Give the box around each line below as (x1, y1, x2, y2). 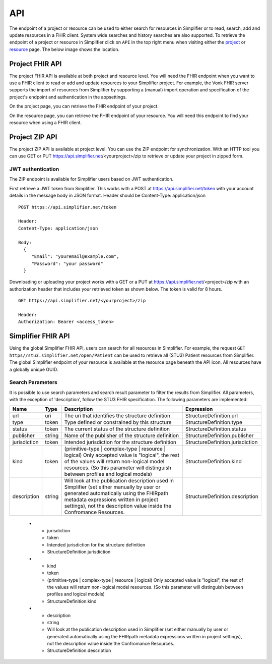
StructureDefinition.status (185, 425, 246, 432)
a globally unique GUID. (9, 366, 58, 372)
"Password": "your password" (31, 260, 103, 266)
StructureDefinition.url (185, 412, 238, 419)
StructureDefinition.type (185, 419, 243, 426)
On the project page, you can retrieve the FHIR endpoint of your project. (9, 103, 159, 109)
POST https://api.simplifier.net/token (18, 204, 117, 210)
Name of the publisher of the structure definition (64, 432, 179, 439)
